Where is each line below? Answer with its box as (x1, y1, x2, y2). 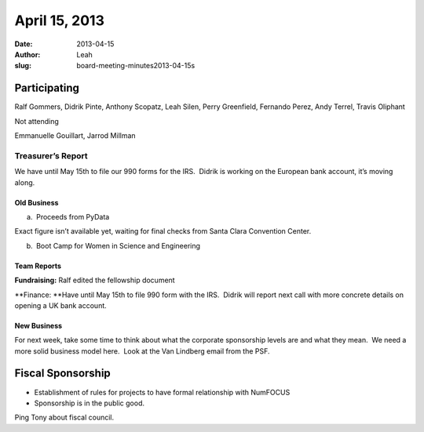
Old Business (14, 198, 59, 207)
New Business (14, 321, 63, 330)
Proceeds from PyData (35, 212, 110, 221)
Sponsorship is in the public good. (34, 398, 145, 408)
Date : (14, 39, 33, 49)
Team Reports (14, 261, 62, 270)
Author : (14, 49, 41, 59)
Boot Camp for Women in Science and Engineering (35, 241, 200, 250)
